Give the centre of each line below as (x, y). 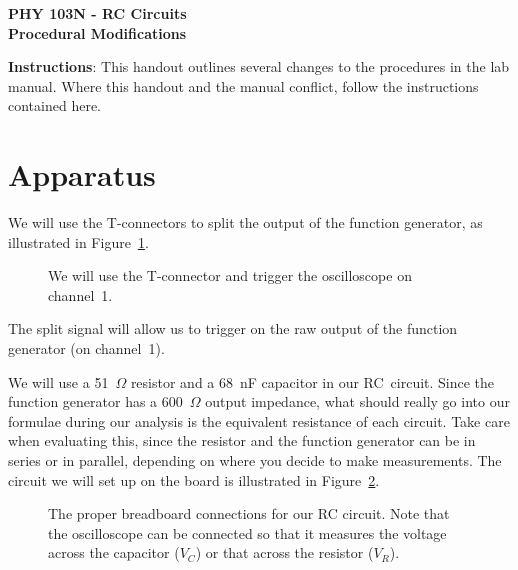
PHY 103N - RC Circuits (97, 13)
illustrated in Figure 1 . (78, 241)
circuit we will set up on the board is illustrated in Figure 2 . (194, 479)
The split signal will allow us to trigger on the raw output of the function (233, 328)
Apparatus (82, 174)
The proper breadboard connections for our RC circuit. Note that (249, 513)
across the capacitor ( (114, 552)
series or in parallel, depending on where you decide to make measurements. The (255, 460)
